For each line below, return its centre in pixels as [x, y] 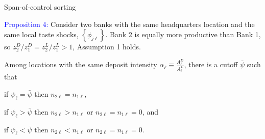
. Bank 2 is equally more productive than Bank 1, [183, 34]
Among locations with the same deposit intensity [81, 64]
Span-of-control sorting [40, 7]
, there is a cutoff [211, 64]
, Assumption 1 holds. [107, 47]
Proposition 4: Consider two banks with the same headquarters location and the [129, 24]
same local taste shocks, [41, 34]
